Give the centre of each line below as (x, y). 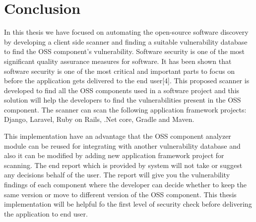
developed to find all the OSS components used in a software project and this (122, 90)
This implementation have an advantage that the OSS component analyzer (118, 136)
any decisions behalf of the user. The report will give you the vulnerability (117, 175)
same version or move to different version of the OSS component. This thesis (120, 194)
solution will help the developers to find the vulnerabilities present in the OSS (123, 100)
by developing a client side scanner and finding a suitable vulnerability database (126, 41)
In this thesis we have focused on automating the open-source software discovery (126, 32)
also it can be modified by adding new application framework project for (114, 155)
